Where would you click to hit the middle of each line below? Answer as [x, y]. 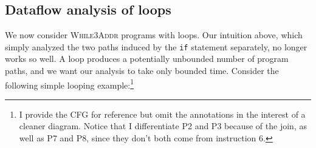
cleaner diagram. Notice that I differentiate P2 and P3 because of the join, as [163, 126]
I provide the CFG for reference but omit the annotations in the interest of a [162, 114]
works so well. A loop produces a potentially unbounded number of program [147, 59]
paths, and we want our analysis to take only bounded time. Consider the [142, 71]
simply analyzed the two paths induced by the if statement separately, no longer [156, 46]
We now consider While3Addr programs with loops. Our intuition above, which [154, 35]
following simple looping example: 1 [70, 84]
